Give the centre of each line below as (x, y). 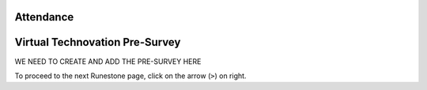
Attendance (44, 17)
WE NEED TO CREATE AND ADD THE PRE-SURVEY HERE (108, 61)
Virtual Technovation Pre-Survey (98, 42)
